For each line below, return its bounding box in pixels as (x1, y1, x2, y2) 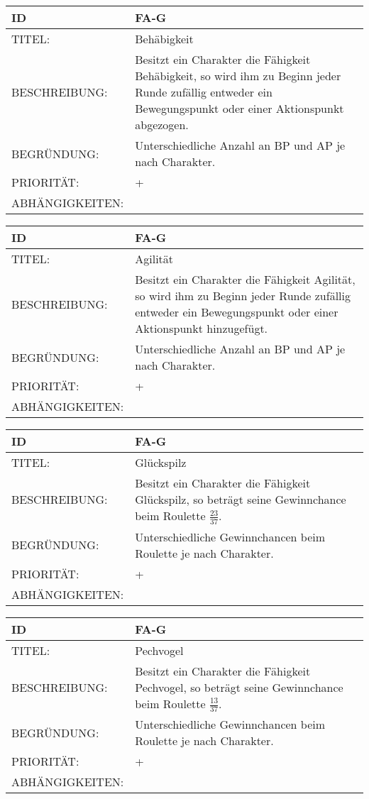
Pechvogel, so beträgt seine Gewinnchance (135, 678, 343, 695)
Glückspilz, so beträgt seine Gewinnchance (135, 491, 346, 507)
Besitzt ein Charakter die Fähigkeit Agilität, (135, 271, 356, 287)
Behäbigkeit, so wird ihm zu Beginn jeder (135, 67, 341, 84)
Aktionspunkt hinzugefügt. (135, 320, 268, 336)
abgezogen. (135, 116, 189, 133)
